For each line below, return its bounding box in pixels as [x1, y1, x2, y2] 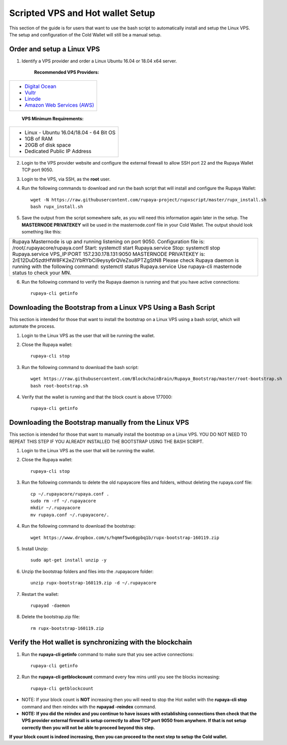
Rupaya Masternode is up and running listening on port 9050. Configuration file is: [12, 238, 205, 245]
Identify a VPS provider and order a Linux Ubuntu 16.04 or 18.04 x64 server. [21, 58, 177, 64]
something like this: [21, 229, 62, 235]
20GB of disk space [24, 142, 71, 149]
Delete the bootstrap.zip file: [21, 614, 80, 620]
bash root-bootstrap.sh [30, 383, 89, 388]
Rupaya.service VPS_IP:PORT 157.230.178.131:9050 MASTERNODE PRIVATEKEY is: [12, 250, 205, 257]
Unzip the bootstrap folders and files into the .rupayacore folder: [21, 568, 154, 574]
